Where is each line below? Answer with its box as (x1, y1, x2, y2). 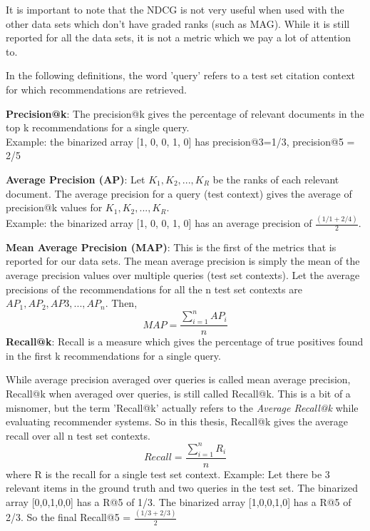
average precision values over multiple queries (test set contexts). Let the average (6, 268, 360, 283)
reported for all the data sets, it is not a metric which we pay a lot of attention (6, 30, 351, 45)
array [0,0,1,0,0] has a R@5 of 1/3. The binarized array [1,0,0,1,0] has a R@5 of (6, 494, 351, 509)
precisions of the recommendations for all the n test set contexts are (6, 281, 302, 296)
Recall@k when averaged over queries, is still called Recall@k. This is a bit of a (6, 385, 351, 400)
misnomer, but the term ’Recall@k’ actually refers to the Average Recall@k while (6, 400, 359, 415)
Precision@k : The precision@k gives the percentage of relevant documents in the (6, 106, 364, 121)
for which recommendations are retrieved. (6, 81, 187, 96)
